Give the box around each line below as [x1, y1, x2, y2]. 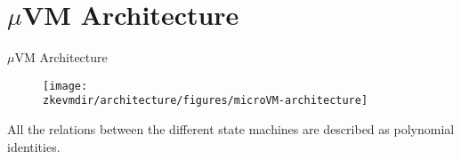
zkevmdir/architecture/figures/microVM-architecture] [43, 94, 368, 107]
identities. [7, 137, 61, 155]
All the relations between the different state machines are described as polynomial [7, 120, 455, 139]
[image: [43, 79, 88, 92]
